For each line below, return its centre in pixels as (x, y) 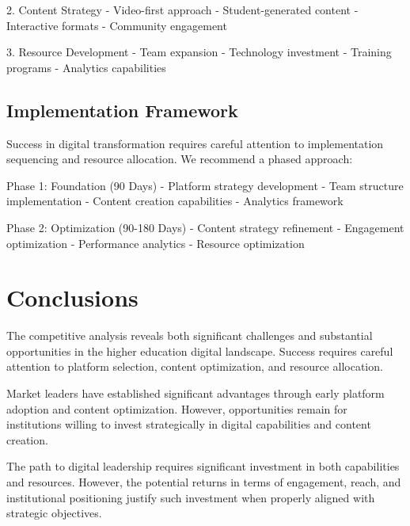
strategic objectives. (54, 513)
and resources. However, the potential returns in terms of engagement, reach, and (204, 482)
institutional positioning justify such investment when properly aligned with (191, 497)
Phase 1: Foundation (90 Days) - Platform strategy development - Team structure (205, 185)
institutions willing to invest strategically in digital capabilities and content (189, 424)
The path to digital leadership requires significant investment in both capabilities (203, 466)
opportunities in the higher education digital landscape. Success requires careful (200, 351)
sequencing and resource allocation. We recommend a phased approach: (180, 159)
